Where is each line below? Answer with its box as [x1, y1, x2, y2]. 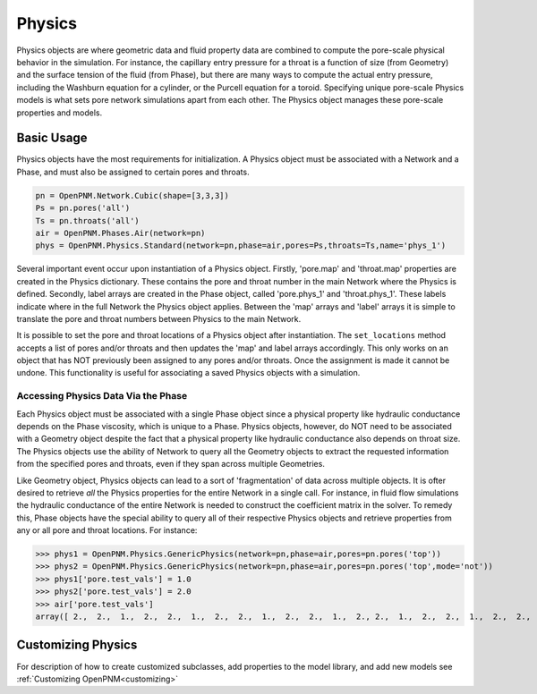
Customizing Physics [16, 638, 138, 653]
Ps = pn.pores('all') [35, 203, 131, 214]
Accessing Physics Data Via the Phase [16, 390, 188, 402]
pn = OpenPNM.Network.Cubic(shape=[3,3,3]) [35, 190, 230, 200]
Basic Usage [16, 131, 88, 146]
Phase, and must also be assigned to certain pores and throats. [16, 166, 250, 177]
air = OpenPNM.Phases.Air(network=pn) [35, 228, 206, 238]
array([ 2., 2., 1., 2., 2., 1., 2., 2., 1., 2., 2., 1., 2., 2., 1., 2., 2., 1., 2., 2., [35, 612, 532, 622]
